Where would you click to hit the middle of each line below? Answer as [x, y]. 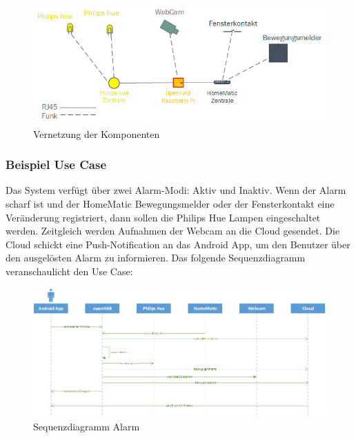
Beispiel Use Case [56, 165]
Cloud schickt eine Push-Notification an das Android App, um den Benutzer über [178, 244]
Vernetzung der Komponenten [97, 133]
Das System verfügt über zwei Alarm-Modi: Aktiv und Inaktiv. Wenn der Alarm [176, 190]
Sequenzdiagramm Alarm [87, 426]
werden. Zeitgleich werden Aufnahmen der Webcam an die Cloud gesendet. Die [173, 231]
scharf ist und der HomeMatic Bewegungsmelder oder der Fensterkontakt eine [170, 204]
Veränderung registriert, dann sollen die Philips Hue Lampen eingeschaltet [163, 217]
